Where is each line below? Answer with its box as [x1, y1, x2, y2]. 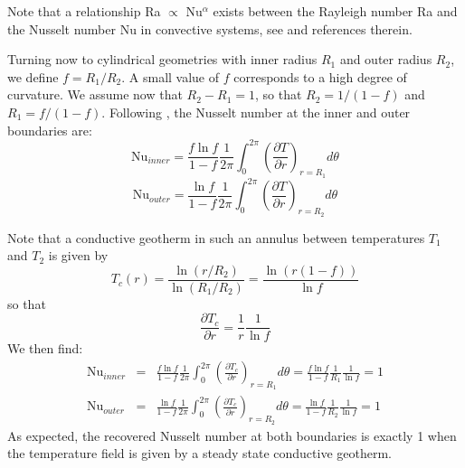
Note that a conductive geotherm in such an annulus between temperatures [7, 228, 425, 247]
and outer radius [339, 50, 432, 69]
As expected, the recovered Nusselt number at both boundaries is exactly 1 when [7, 426, 457, 445]
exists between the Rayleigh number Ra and [213, 2, 458, 20]
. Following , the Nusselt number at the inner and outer [101, 102, 411, 121]
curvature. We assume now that [7, 85, 183, 104]
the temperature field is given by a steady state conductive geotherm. [7, 444, 392, 463]
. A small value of [121, 67, 220, 86]
